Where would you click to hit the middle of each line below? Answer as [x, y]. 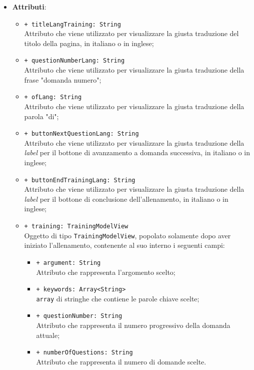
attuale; [48, 335]
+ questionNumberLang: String [74, 61]
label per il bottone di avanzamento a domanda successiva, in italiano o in [137, 152]
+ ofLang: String [53, 97]
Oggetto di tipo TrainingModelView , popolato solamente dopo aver [127, 235]
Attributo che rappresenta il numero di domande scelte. [121, 361]
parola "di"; [41, 116]
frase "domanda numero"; [63, 79]
